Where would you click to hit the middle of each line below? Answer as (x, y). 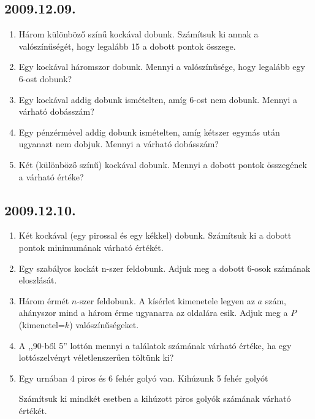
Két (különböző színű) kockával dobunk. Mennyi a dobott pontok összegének (163, 164)
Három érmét (44, 300)
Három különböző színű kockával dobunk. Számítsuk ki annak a (139, 34)
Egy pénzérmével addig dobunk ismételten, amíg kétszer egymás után (149, 132)
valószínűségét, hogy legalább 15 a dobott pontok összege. (127, 46)
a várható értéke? (51, 176)
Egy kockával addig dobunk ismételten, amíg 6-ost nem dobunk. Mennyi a (158, 99)
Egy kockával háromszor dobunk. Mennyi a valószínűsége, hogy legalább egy (162, 67)
